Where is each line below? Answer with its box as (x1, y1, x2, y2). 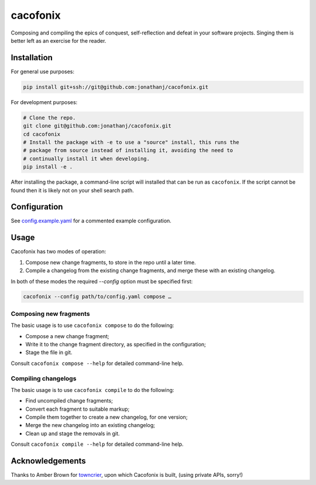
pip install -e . (23, 164, 73, 170)
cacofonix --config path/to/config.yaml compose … (23, 293, 172, 300)
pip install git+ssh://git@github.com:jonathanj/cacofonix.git (23, 84, 209, 90)
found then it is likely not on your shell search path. (11, 187, 134, 194)
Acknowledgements (11, 456, 86, 466)
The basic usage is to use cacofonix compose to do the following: (11, 322, 174, 329)
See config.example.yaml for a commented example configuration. (11, 217, 172, 225)
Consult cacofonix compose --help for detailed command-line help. (11, 360, 184, 367)
